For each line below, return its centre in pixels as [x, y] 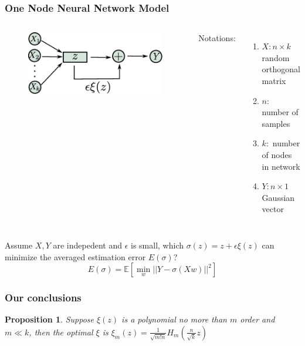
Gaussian [278, 197]
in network [281, 166]
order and [257, 319]
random [276, 57]
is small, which [157, 245]
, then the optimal [61, 332]
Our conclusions [43, 298]
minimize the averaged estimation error [75, 256]
